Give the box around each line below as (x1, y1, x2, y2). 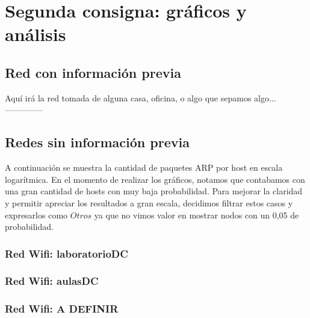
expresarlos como (5, 208, 68, 221)
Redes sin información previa (5, 133, 190, 151)
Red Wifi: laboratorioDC (5, 246, 128, 261)
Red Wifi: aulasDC (5, 273, 99, 288)
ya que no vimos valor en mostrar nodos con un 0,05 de (94, 208, 299, 221)
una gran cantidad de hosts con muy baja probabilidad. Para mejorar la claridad (5, 185, 303, 197)
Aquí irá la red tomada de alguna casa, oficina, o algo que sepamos (5, 91, 252, 104)
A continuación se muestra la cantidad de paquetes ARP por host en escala (5, 161, 283, 174)
